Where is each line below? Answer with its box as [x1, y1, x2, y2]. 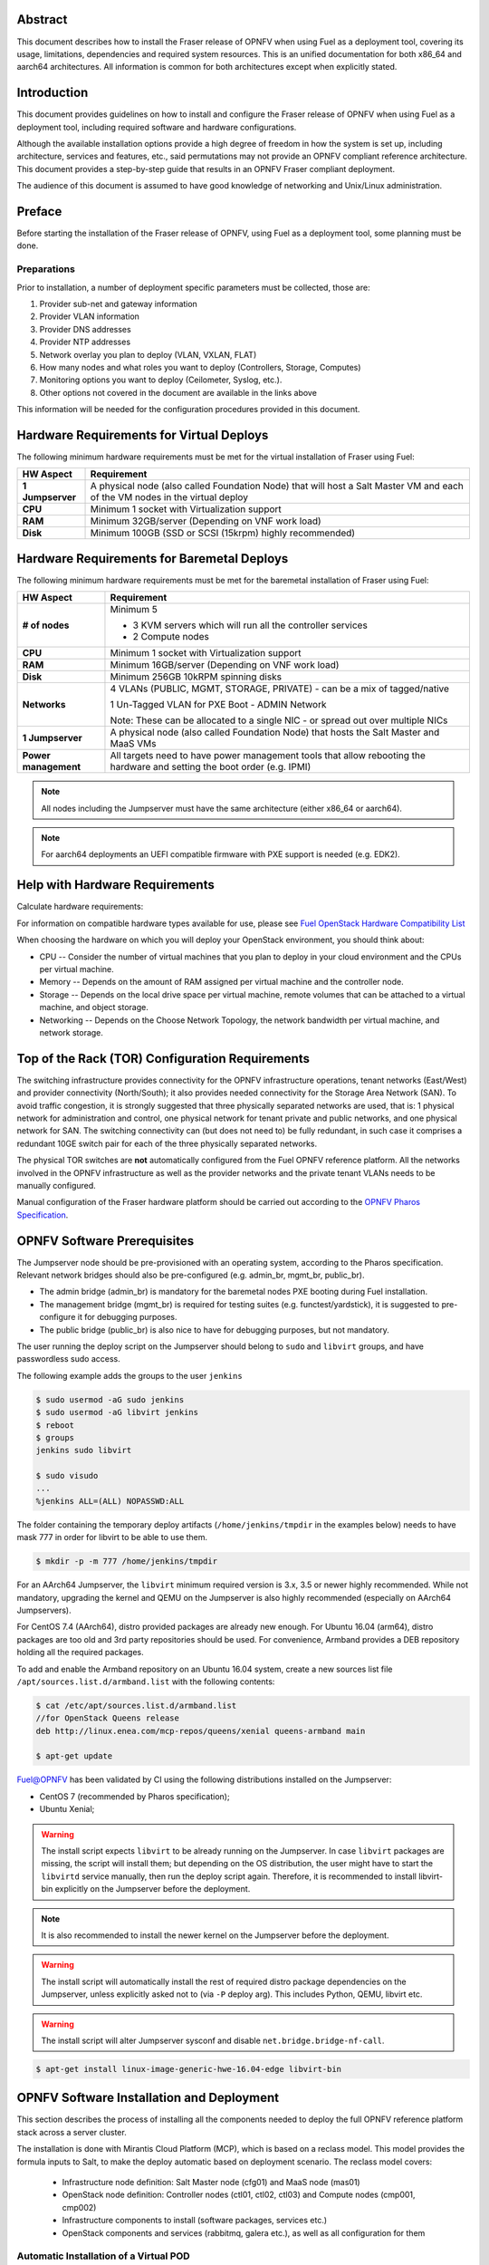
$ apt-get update [35, 1751, 113, 1761]
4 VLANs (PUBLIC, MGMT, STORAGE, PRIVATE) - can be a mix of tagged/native [110, 682, 450, 695]
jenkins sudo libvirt [35, 1445, 132, 1456]
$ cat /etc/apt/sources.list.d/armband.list [35, 1700, 237, 1711]
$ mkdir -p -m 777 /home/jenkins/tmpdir [35, 1557, 217, 1566]
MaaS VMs [110, 737, 157, 750]
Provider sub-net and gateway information [39, 298, 198, 309]
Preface [16, 204, 62, 219]
